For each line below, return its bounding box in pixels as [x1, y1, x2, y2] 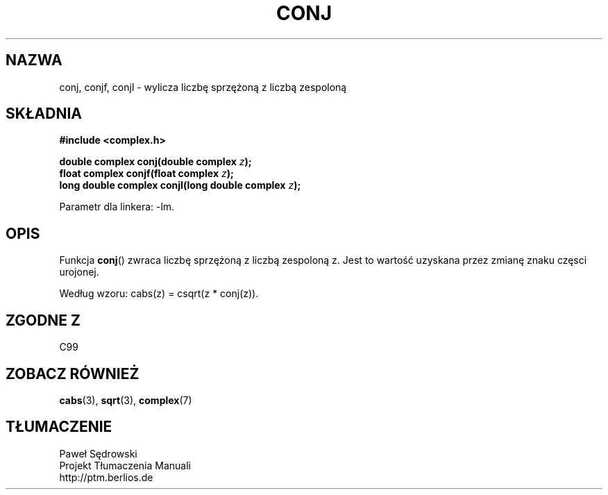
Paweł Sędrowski [59, 447, 137, 460]
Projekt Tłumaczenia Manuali [59, 459, 191, 471]
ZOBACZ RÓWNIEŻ [6, 364, 140, 383]
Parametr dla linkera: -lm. [59, 201, 175, 213]
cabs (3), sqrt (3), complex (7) [59, 394, 192, 406]
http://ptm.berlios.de [59, 471, 153, 483]
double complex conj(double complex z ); [59, 156, 252, 168]
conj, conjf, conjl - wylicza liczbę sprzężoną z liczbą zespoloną [59, 81, 347, 93]
